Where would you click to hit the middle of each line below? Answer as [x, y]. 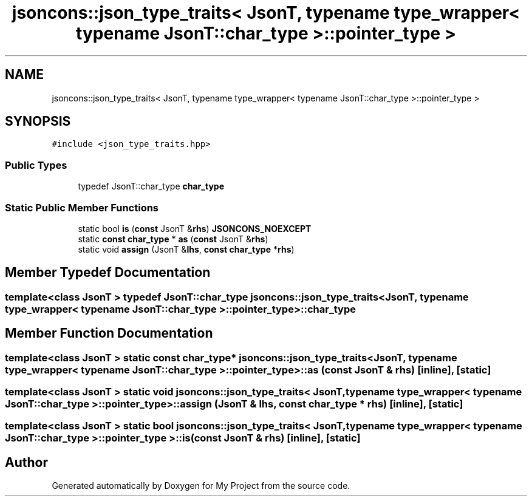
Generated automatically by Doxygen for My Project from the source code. [201, 486]
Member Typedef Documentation [108, 273]
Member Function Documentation [109, 333]
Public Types [36, 165]
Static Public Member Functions [82, 207]
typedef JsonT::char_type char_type [151, 186]
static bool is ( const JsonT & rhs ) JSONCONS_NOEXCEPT [195, 228]
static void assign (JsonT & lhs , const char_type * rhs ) [186, 249]
